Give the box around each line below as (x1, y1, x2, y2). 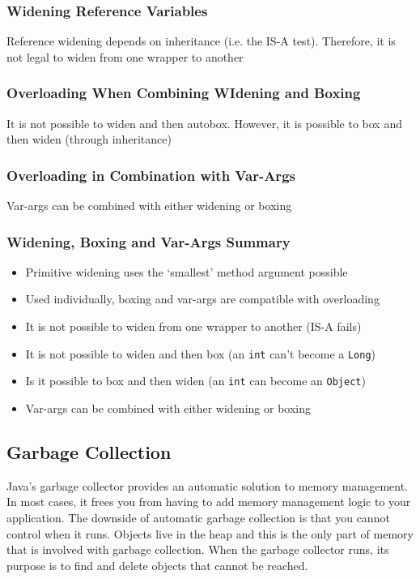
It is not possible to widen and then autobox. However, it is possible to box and (6, 114, 402, 131)
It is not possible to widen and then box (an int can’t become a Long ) (25, 345, 376, 362)
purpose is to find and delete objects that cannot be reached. (6, 556, 308, 573)
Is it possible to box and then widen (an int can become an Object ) (25, 372, 366, 389)
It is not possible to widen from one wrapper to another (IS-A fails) (25, 318, 362, 335)
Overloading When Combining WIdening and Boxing (6, 83, 361, 103)
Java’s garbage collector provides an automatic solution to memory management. (6, 477, 408, 494)
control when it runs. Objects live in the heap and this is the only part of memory (6, 525, 414, 542)
